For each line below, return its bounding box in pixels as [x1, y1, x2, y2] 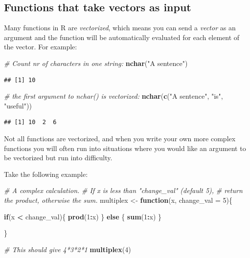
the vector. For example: [4, 42, 77, 52]
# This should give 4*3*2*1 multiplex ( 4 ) [4, 244, 131, 254]
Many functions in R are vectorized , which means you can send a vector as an [4, 22, 236, 33]
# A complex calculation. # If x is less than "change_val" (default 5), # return [4, 185, 243, 195]
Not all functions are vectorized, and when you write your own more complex [4, 133, 236, 143]
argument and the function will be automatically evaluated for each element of [4, 32, 240, 42]
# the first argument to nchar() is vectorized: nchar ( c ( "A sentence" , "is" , [4, 91, 223, 101]
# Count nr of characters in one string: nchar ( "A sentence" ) [4, 58, 188, 68]
